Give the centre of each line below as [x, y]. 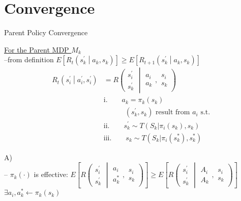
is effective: [51, 174]
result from [173, 112]
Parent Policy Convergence [46, 32]
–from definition [29, 59]
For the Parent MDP [37, 49]
